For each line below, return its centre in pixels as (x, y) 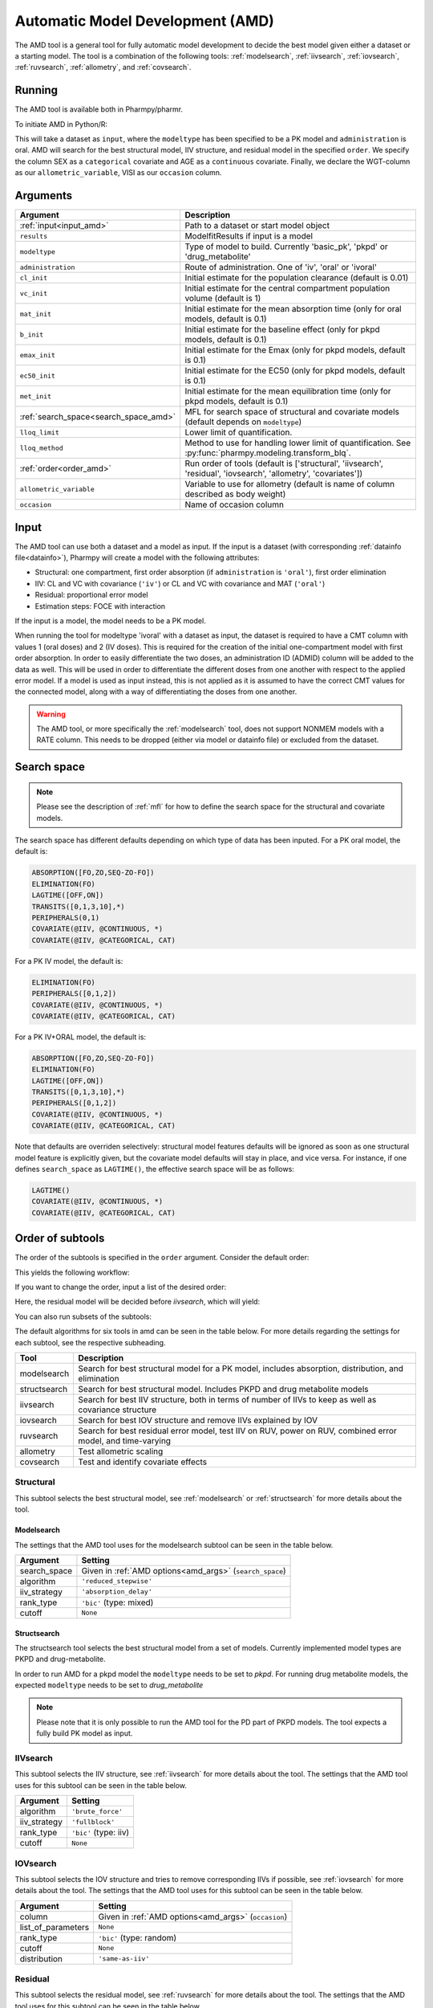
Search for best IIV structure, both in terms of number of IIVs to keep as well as (227, 1399)
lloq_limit (40, 433)
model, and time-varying (125, 1440)
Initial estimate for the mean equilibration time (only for (288, 391)
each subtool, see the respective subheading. (90, 1342)
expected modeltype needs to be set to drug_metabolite (109, 1685)
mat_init (36, 314)
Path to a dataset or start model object (257, 226)
